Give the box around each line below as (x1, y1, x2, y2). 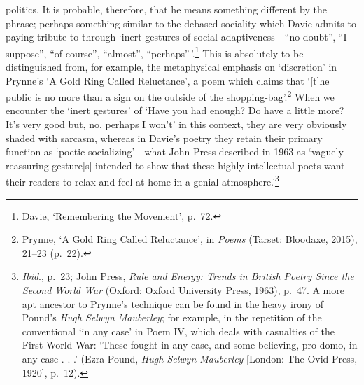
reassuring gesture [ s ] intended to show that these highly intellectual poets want (6, 157, 345, 172)
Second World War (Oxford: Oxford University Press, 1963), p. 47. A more (22, 283, 344, 297)
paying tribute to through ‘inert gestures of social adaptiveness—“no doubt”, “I (6, 29, 347, 44)
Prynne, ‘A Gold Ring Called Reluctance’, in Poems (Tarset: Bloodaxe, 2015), (22, 232, 358, 246)
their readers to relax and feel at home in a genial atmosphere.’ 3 (6, 172, 279, 189)
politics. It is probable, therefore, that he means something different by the (6, 2, 327, 16)
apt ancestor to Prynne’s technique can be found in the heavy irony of (22, 296, 324, 311)
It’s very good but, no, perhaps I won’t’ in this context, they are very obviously (6, 117, 347, 132)
